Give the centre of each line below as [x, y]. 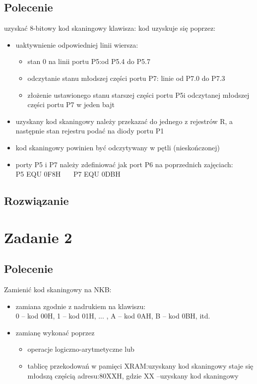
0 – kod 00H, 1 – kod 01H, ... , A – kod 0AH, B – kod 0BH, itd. [113, 316]
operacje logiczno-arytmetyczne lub [81, 349]
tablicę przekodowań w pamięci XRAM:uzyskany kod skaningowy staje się [140, 366]
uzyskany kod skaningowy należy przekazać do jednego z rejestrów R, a [124, 121]
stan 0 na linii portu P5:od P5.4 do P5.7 [89, 61]
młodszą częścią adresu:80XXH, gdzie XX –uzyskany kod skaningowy [133, 375]
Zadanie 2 [38, 237]
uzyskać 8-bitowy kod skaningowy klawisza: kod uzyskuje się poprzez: [110, 28]
